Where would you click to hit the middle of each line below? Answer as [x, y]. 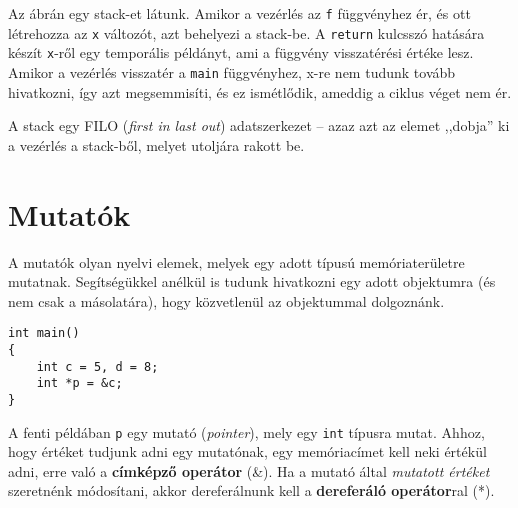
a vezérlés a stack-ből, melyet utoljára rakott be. [156, 144]
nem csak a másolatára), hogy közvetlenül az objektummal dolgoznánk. [226, 300]
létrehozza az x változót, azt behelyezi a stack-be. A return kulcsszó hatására [246, 32]
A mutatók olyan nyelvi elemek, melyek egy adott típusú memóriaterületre [236, 261]
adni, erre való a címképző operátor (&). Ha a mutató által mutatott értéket [249, 470]
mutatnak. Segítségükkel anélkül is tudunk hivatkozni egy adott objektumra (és [252, 281]
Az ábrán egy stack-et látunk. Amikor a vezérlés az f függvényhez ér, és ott [239, 13]
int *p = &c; [79, 383]
